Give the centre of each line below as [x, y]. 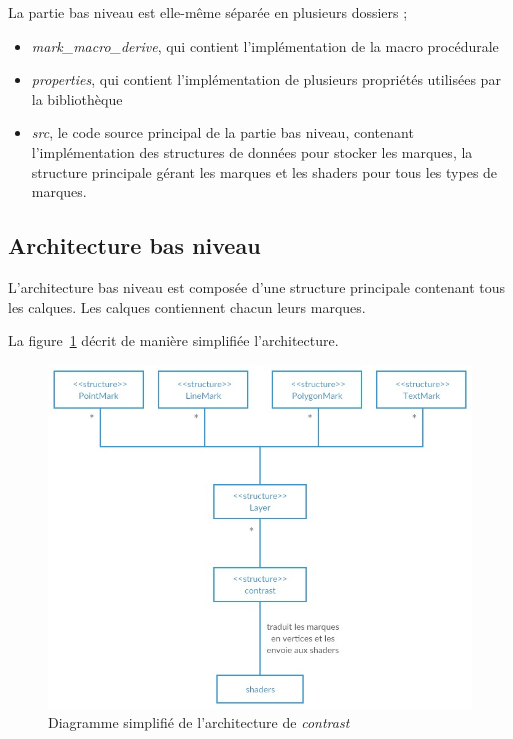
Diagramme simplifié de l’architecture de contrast [199, 722]
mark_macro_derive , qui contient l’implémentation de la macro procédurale [265, 45]
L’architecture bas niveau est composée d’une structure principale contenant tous [256, 286]
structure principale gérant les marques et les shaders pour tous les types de [264, 171]
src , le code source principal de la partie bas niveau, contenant [222, 132]
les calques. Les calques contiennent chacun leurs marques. [187, 306]
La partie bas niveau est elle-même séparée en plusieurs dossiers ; [208, 12]
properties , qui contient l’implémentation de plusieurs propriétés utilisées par [266, 79]
